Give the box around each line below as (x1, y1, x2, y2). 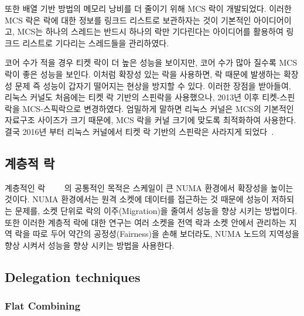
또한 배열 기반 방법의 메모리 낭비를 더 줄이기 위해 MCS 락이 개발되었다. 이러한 (5, 2, 292, 14)
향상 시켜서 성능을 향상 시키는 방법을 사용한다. (5, 239, 175, 251)
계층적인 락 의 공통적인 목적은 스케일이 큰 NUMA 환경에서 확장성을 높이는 (5, 181, 293, 193)
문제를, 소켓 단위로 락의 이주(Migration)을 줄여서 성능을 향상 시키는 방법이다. (15, 204, 298, 216)
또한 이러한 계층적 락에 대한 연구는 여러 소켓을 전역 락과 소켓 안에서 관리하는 (5, 216, 286, 228)
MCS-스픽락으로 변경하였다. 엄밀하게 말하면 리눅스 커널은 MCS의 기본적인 (22, 102, 294, 114)
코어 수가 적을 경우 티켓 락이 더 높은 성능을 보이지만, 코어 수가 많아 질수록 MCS (5, 56, 298, 69)
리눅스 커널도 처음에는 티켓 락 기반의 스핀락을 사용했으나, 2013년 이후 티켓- (5, 91, 280, 103)
